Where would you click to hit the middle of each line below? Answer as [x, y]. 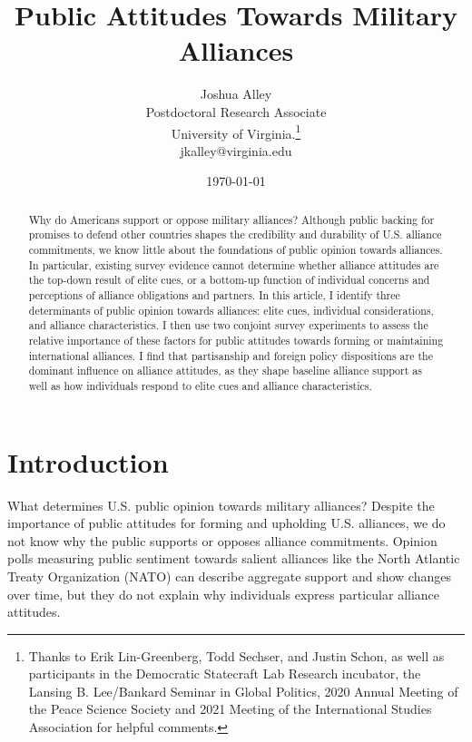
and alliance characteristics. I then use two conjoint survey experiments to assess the [228, 325]
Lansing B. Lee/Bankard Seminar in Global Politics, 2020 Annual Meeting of [243, 691]
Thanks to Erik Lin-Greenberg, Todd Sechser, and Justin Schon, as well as [236, 655]
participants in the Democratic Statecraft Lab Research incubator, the [225, 674]
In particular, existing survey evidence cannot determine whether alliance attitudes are [234, 264]
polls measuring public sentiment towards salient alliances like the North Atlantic [234, 558]
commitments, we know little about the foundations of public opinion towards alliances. [236, 250]
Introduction [88, 461]
